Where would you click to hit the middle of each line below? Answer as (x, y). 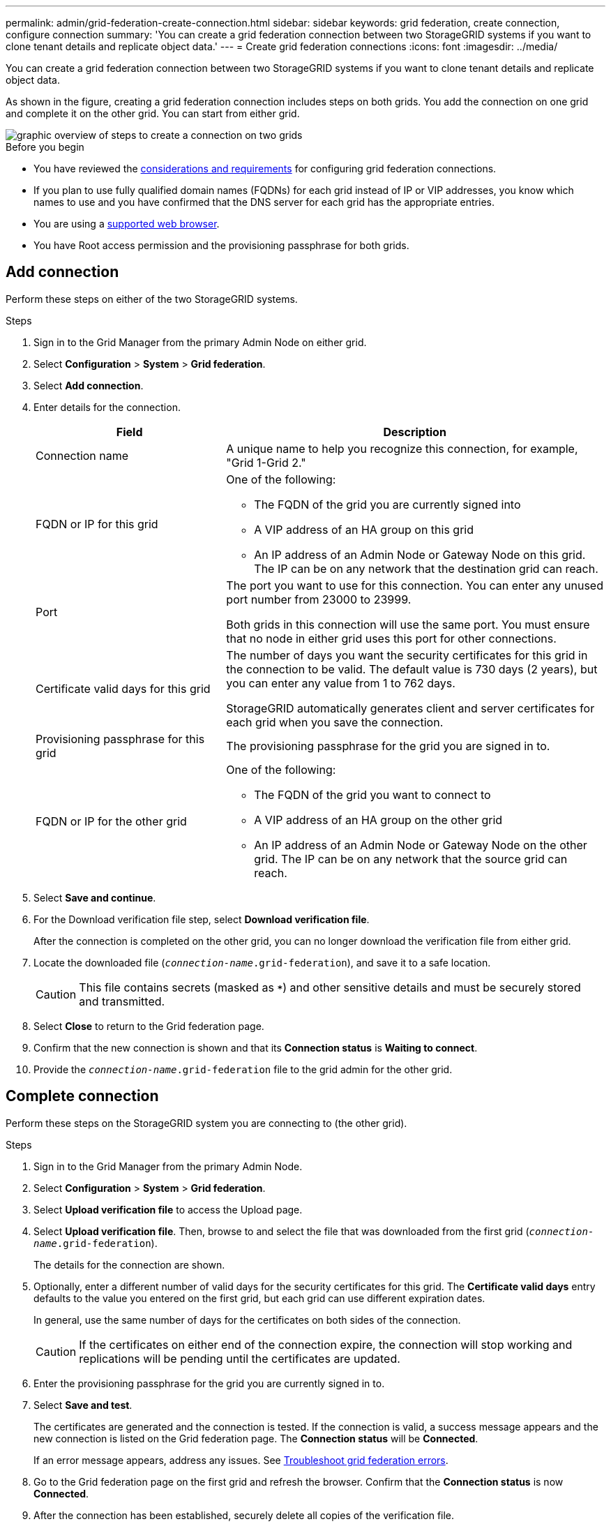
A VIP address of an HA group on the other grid (378, 820)
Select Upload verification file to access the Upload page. (168, 1209)
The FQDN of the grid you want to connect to (372, 794)
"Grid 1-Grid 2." (266, 462)
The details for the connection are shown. (129, 1264)
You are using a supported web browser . (127, 224)
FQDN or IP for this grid (97, 524)
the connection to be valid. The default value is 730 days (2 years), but (412, 669)
